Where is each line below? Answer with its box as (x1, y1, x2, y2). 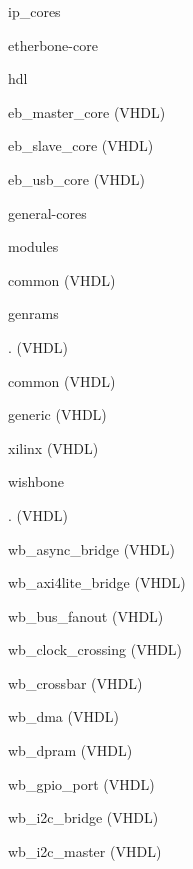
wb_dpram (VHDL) (8, 740, 133, 761)
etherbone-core (8, 34, 98, 55)
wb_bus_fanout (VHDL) (8, 605, 164, 626)
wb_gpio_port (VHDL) (8, 773, 155, 794)
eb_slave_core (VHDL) (8, 135, 154, 156)
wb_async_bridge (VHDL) (8, 538, 175, 559)
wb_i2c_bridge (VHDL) (8, 807, 159, 828)
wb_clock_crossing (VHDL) (8, 639, 183, 660)
